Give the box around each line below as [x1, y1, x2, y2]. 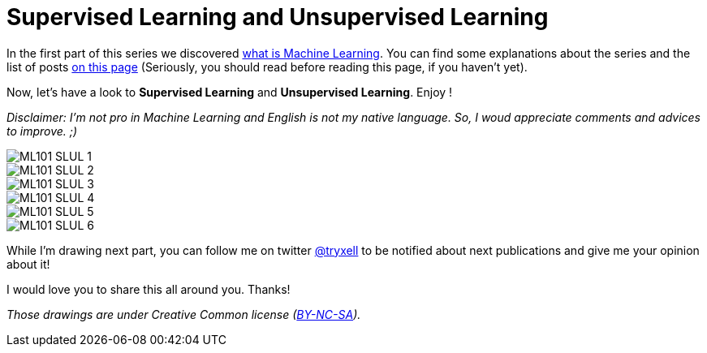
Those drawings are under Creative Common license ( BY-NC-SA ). [6, 307, 361, 321]
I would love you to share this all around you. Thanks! [6, 282, 291, 296]
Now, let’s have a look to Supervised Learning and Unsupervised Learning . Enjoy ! [6, 84, 453, 99]
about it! [6, 256, 50, 271]
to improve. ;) [6, 123, 78, 138]
